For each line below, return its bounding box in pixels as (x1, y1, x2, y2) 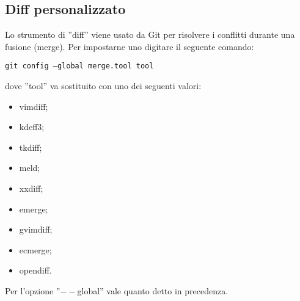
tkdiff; (19, 140, 42, 153)
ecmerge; (19, 243, 52, 256)
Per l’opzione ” (5, 284, 60, 297)
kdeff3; (19, 120, 45, 133)
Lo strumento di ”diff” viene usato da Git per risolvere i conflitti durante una (5, 28, 295, 41)
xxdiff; (19, 182, 43, 195)
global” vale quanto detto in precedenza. (77, 284, 229, 297)
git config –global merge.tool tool (5, 62, 154, 71)
